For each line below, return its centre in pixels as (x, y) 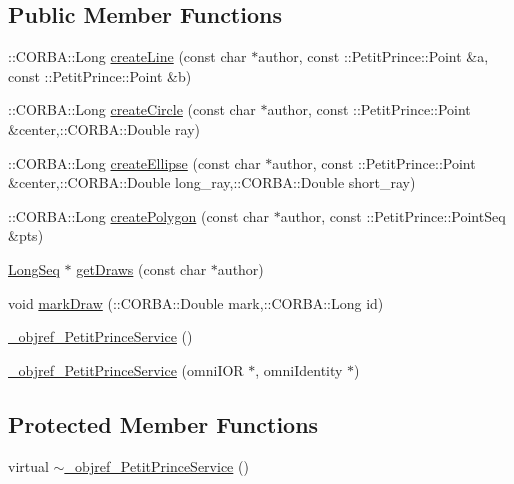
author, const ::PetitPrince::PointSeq (393, 215)
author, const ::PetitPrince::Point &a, (373, 56)
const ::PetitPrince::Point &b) (100, 75)
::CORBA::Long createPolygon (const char (139, 215)
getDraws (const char (141, 268)
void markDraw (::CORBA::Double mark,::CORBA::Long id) (196, 302)
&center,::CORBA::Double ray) (104, 128)
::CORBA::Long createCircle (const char (132, 109)
